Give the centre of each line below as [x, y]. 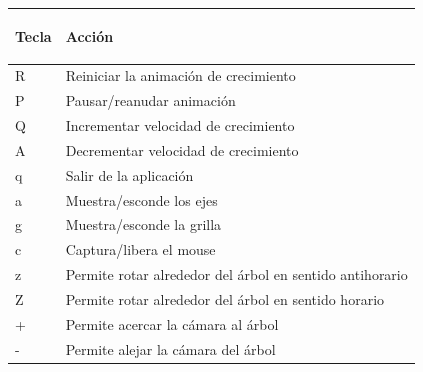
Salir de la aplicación [129, 174]
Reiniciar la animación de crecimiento [180, 75]
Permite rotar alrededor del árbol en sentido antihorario [236, 274]
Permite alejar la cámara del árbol [170, 348]
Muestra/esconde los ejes [141, 199]
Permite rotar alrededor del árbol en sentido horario [225, 298]
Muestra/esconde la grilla [143, 224]
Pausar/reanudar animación [150, 100]
